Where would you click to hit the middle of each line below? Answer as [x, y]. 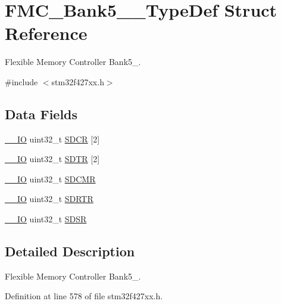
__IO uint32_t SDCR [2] [52, 139]
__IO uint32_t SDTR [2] [52, 159]
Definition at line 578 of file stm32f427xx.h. [84, 296]
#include [21, 81]
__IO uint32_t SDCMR [50, 179]
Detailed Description [70, 251]
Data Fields [41, 114]
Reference [46, 33]
